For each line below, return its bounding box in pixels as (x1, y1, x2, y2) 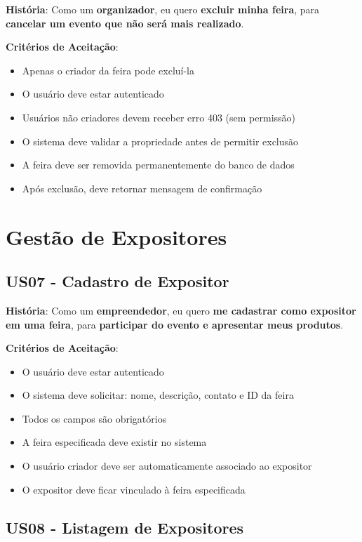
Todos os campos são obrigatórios (22, 411, 167, 425)
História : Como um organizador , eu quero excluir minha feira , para (6, 2, 320, 16)
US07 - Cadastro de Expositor (6, 270, 229, 292)
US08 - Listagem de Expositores (6, 516, 244, 538)
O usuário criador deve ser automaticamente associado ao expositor (22, 458, 312, 473)
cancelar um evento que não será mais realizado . (6, 15, 244, 30)
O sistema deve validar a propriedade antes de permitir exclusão (22, 133, 299, 148)
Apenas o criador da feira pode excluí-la (22, 62, 195, 77)
